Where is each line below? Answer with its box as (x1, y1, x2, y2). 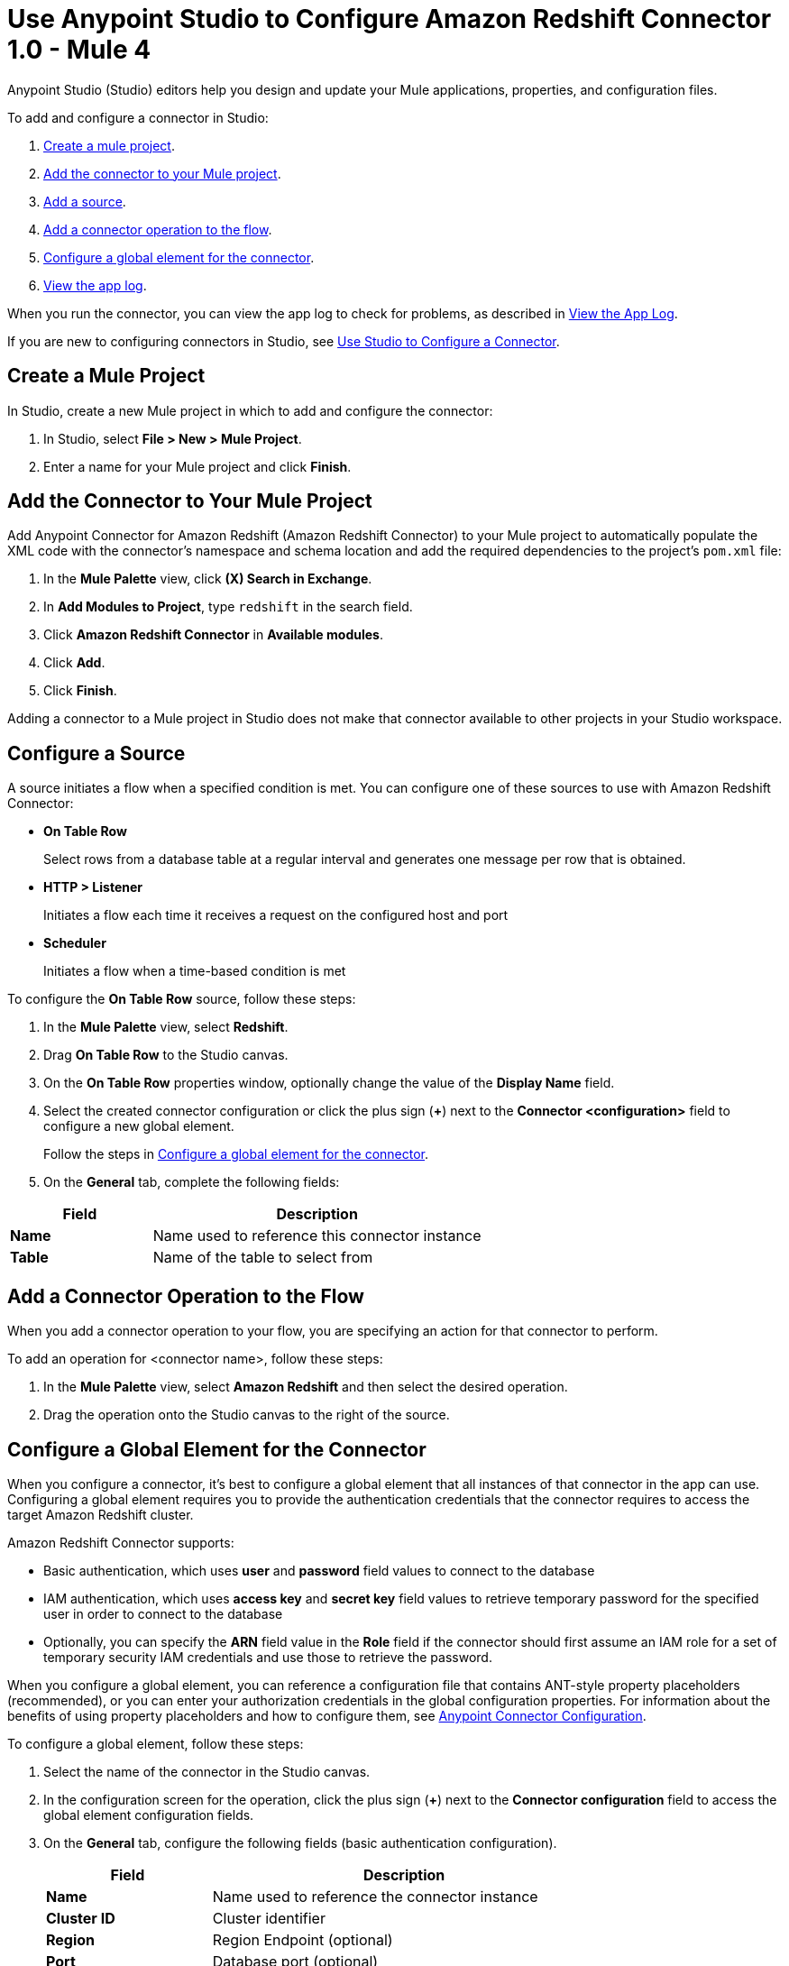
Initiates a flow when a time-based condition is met (43, 963, 346, 979)
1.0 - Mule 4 (7, 34, 151, 65)
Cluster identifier (212, 1908, 326, 1927)
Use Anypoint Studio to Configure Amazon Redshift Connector (7, 4, 772, 34)
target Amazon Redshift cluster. (7, 1506, 194, 1522)
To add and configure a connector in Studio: (7, 109, 269, 125)
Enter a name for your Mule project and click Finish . (43, 458, 352, 474)
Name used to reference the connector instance (212, 1887, 538, 1906)
